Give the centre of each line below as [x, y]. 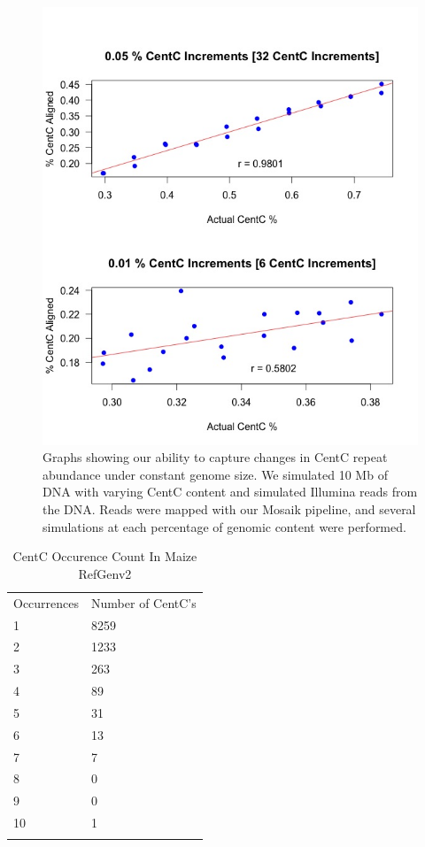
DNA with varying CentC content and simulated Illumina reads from [230, 492]
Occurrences [46, 602]
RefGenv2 [105, 573]
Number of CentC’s [144, 602]
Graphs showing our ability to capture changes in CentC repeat [215, 457]
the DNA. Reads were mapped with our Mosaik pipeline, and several [229, 509]
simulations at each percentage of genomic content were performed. [224, 526]
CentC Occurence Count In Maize [105, 556]
